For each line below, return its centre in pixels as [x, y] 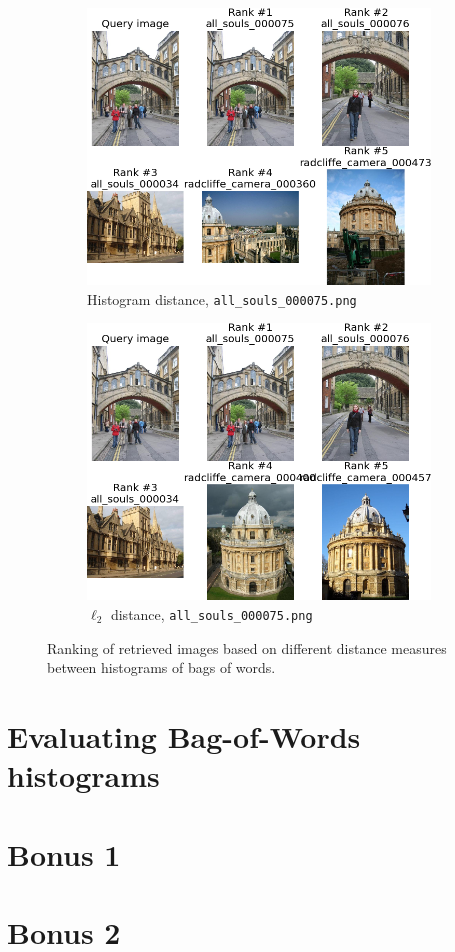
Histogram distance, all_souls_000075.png [222, 298]
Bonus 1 [64, 853]
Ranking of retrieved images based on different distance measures [247, 647]
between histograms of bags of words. [161, 667]
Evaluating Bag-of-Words [184, 736]
